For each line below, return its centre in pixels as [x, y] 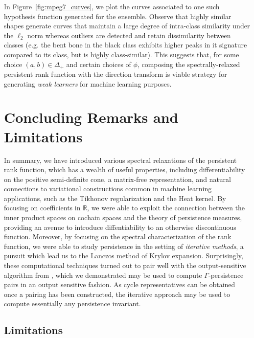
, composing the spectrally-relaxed [189, 64]
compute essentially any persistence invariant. [72, 304]
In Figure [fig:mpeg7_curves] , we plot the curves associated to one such [112, 6]
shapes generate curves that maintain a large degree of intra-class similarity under [127, 26]
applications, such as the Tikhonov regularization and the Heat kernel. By [115, 198]
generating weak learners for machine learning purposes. [88, 83]
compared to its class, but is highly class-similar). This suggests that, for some [122, 54]
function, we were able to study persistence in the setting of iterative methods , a [124, 246]
